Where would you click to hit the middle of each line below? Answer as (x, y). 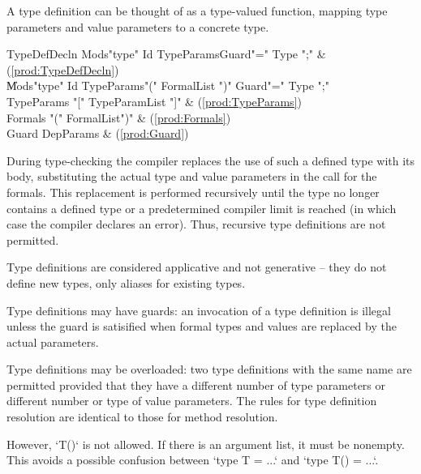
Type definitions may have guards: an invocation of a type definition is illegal (199, 310)
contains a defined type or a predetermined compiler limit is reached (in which (202, 208)
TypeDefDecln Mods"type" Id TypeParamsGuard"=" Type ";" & (166, 54)
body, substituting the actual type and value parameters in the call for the (192, 176)
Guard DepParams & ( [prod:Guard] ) (98, 133)
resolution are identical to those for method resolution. (142, 417)
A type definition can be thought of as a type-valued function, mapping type (197, 11)
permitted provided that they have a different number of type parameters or (196, 384)
